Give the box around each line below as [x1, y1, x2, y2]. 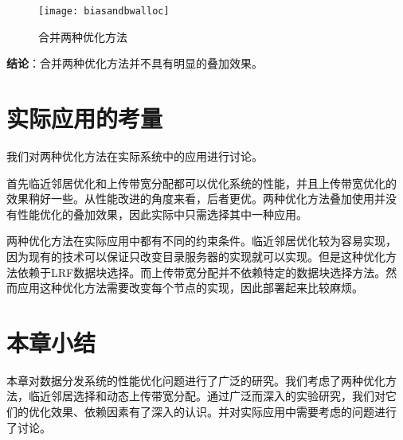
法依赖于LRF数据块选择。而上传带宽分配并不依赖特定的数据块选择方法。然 [6, 263, 397, 280]
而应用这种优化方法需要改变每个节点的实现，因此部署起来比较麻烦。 [6, 279, 363, 296]
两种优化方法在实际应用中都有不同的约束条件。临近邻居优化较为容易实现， [6, 232, 397, 249]
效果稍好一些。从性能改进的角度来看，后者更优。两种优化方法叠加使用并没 [6, 190, 397, 207]
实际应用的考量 [6, 102, 163, 134]
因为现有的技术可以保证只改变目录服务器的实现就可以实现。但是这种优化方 [6, 247, 397, 264]
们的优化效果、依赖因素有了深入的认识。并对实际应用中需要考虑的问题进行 [6, 403, 397, 420]
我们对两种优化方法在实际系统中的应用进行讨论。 [6, 147, 263, 164]
